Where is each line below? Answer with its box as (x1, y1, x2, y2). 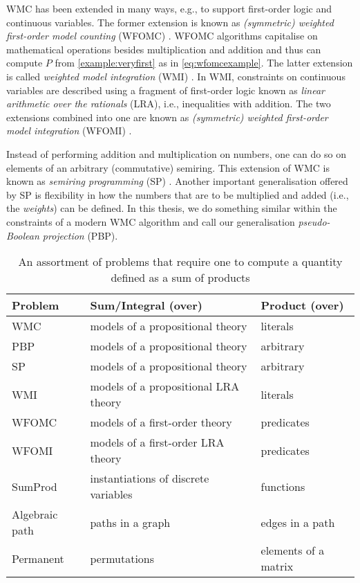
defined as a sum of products (111, 269, 250, 286)
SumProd (12, 478, 57, 494)
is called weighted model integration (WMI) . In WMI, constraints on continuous (6, 69, 345, 83)
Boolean (6, 228, 39, 242)
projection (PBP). (42, 228, 118, 242)
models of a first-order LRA (90, 434, 225, 451)
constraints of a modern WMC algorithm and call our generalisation (6, 214, 295, 228)
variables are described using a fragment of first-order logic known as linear (6, 82, 325, 97)
